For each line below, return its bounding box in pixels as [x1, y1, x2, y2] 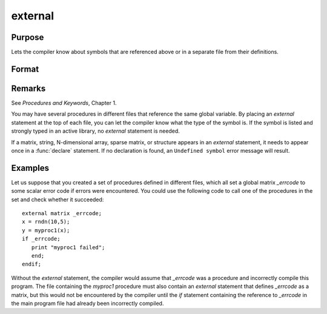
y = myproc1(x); [22, 227, 70, 233]
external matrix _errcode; [22, 210, 102, 217]
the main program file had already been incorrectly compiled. [11, 299, 164, 307]
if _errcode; [22, 235, 61, 242]
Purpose [11, 32, 44, 42]
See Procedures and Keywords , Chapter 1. [11, 99, 117, 106]
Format [11, 64, 39, 74]
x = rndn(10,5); [22, 218, 70, 225]
